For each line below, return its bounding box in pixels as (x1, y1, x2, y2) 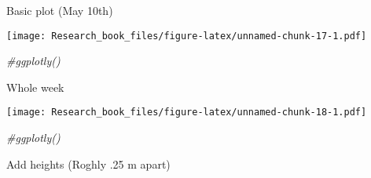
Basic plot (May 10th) (6, 2, 113, 18)
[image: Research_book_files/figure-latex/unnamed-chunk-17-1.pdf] (6, 30, 367, 42)
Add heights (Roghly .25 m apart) (6, 155, 171, 172)
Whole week (6, 78, 64, 95)
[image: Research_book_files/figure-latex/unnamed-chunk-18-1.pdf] (6, 107, 367, 118)
